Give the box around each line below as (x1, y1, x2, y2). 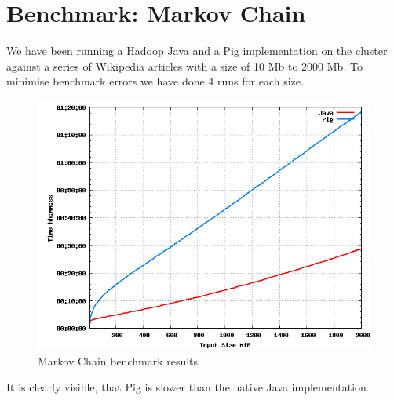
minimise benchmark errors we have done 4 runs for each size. (6, 73, 304, 89)
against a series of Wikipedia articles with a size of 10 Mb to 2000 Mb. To (6, 57, 363, 74)
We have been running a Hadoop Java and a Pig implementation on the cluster (6, 42, 388, 59)
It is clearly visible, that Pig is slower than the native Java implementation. (6, 379, 370, 395)
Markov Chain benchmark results (38, 352, 199, 369)
